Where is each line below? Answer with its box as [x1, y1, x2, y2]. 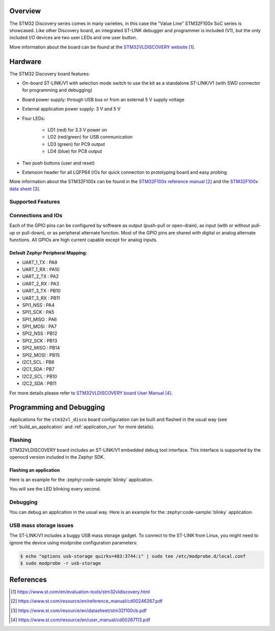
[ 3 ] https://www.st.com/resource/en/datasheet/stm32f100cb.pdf [11, 607, 147, 614]
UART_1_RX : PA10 [22, 266, 60, 272]
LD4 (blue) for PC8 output [47, 148, 102, 154]
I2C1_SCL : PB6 [22, 359, 54, 365]
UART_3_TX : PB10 [22, 288, 61, 294]
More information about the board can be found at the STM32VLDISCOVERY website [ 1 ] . [9, 44, 196, 50]
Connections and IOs [9, 212, 63, 219]
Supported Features [9, 198, 61, 205]
